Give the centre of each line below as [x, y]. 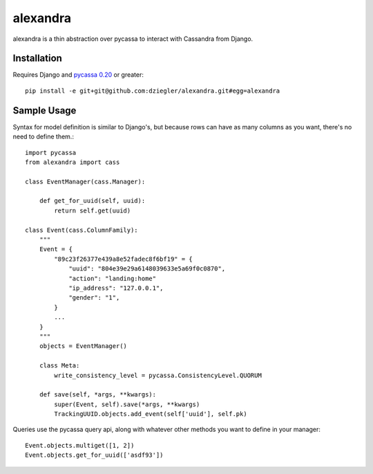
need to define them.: [43, 137]
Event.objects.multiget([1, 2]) [80, 445]
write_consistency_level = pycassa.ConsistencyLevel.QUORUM [158, 375]
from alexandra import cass [73, 162]
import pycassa [51, 153]
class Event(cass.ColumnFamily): [82, 230]
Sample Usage [45, 110]
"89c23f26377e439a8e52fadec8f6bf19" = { [123, 259]
